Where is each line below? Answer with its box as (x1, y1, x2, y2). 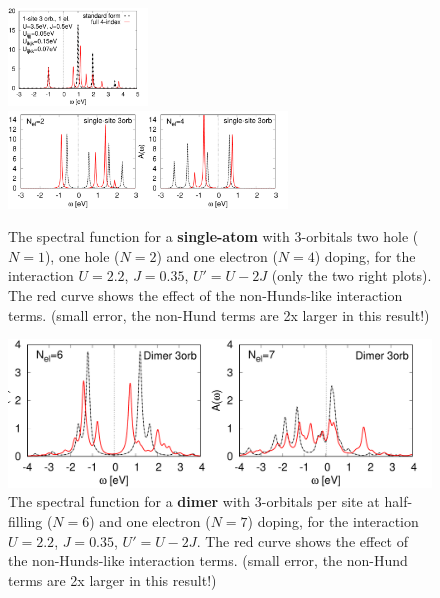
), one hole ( (44, 245, 120, 266)
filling (8, 511, 43, 532)
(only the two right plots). (271, 265, 432, 286)
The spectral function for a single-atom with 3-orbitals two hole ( (8, 226, 419, 247)
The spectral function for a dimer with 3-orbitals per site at (8, 491, 380, 512)
